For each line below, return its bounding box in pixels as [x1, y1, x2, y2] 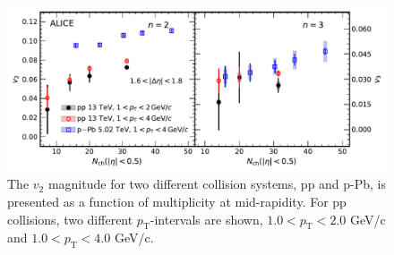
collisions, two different [7, 209, 133, 228]
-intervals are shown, [150, 209, 263, 228]
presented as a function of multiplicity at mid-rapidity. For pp [7, 192, 347, 211]
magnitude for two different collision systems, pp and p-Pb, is [47, 174, 387, 193]
